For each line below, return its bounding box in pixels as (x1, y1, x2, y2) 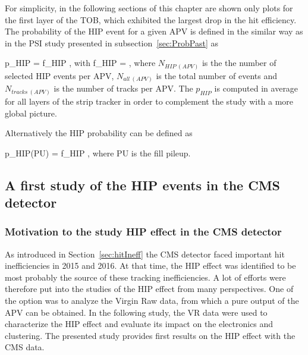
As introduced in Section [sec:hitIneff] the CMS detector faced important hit (5, 247, 285, 260)
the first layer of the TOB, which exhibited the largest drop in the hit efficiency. (5, 13, 297, 26)
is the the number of (202, 56, 276, 69)
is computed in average (214, 82, 298, 95)
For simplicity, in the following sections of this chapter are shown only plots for (5, 2, 293, 14)
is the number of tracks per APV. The (54, 82, 193, 95)
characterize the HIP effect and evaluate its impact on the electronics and (5, 318, 274, 330)
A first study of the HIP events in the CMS (5, 175, 280, 194)
